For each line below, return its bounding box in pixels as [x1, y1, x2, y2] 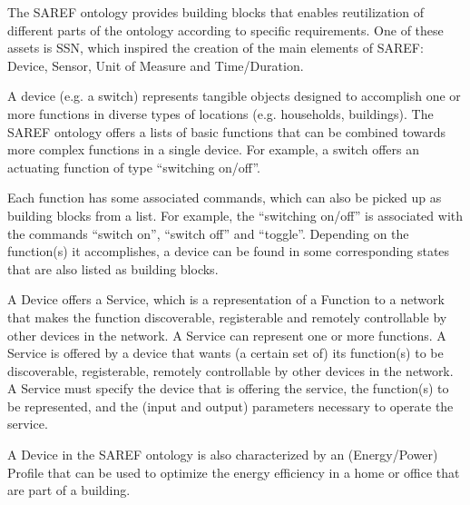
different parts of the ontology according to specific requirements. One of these [7, 20, 444, 39]
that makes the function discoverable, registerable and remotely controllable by [7, 307, 447, 326]
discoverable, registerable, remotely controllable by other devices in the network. [7, 361, 454, 380]
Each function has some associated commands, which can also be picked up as [7, 188, 442, 207]
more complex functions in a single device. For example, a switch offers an [7, 140, 420, 159]
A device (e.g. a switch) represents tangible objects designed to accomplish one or [7, 86, 461, 105]
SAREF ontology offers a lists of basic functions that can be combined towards [7, 122, 446, 141]
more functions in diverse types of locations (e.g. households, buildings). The [7, 104, 434, 123]
